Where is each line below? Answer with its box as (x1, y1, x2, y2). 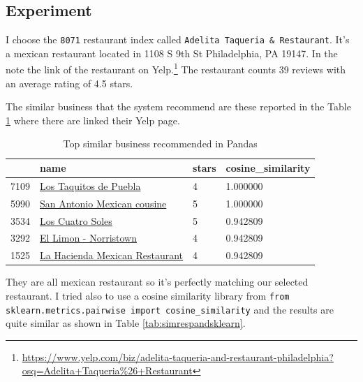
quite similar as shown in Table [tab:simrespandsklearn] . (6, 316, 246, 330)
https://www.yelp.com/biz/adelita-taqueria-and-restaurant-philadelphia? (22, 349, 334, 364)
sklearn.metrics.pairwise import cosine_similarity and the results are (6, 302, 334, 316)
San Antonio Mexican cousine (40, 196, 167, 210)
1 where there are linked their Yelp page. (6, 112, 180, 127)
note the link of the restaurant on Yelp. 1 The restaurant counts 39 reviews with (6, 60, 346, 77)
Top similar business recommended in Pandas (63, 136, 258, 151)
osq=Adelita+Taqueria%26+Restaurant (22, 363, 193, 378)
